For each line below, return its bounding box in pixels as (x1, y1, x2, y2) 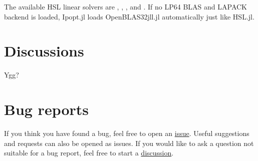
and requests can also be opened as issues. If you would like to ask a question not (4, 137, 254, 148)
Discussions (4, 40, 84, 61)
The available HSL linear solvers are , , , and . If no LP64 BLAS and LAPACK (4, 1, 247, 11)
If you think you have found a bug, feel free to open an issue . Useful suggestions (4, 128, 249, 138)
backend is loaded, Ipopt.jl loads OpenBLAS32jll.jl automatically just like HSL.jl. (4, 11, 254, 21)
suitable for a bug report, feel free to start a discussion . (4, 147, 174, 158)
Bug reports (4, 99, 89, 119)
